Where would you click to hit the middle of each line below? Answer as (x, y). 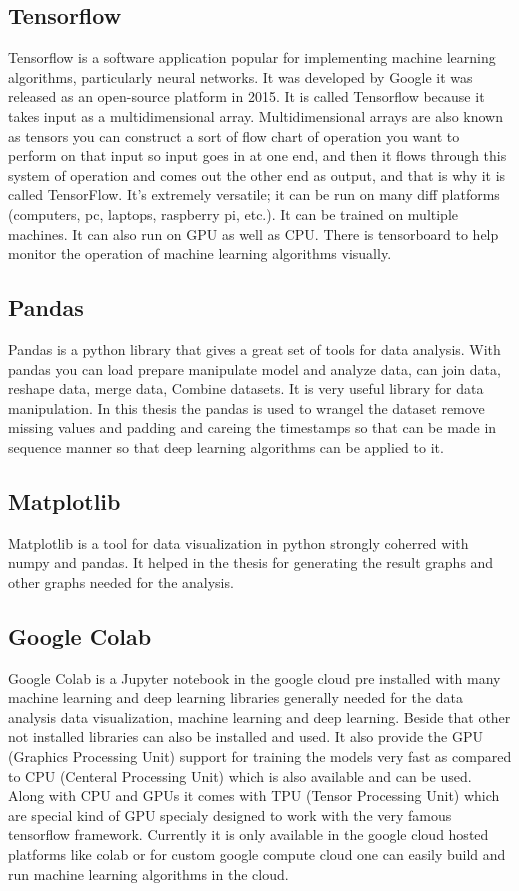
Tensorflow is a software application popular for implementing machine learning (252, 57)
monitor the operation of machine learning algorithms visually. (200, 253)
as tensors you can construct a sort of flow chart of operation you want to (234, 135)
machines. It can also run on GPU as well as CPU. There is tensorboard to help (253, 233)
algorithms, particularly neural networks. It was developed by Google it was (240, 76)
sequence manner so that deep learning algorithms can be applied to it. (226, 446)
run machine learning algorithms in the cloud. (148, 873)
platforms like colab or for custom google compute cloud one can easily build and (257, 854)
